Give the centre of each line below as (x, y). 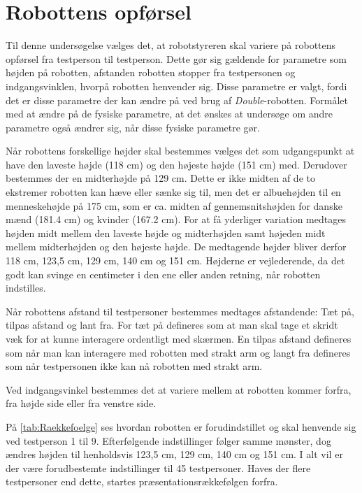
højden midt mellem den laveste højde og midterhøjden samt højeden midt (166, 233)
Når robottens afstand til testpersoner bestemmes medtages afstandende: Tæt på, (180, 311)
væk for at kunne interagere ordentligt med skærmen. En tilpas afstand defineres (179, 338)
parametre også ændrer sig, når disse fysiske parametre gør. (133, 127)
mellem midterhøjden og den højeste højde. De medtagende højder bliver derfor (176, 246)
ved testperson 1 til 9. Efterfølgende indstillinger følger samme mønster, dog (168, 440)
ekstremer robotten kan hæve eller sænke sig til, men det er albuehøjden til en (173, 192)
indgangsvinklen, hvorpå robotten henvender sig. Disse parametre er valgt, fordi (176, 86)
